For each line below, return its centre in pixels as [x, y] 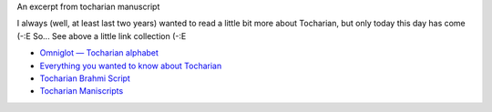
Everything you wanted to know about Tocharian [131, 66]
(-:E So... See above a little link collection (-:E [102, 36]
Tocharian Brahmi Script [85, 78]
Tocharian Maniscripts [82, 91]
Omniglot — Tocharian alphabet [99, 53]
